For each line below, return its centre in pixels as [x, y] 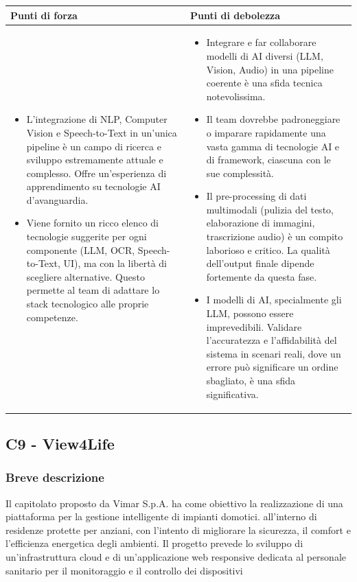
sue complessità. [240, 173]
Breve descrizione [55, 477]
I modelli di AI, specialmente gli [274, 300]
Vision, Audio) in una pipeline [270, 69]
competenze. [52, 317]
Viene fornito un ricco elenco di [92, 223]
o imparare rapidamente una [266, 132]
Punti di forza [44, 15]
